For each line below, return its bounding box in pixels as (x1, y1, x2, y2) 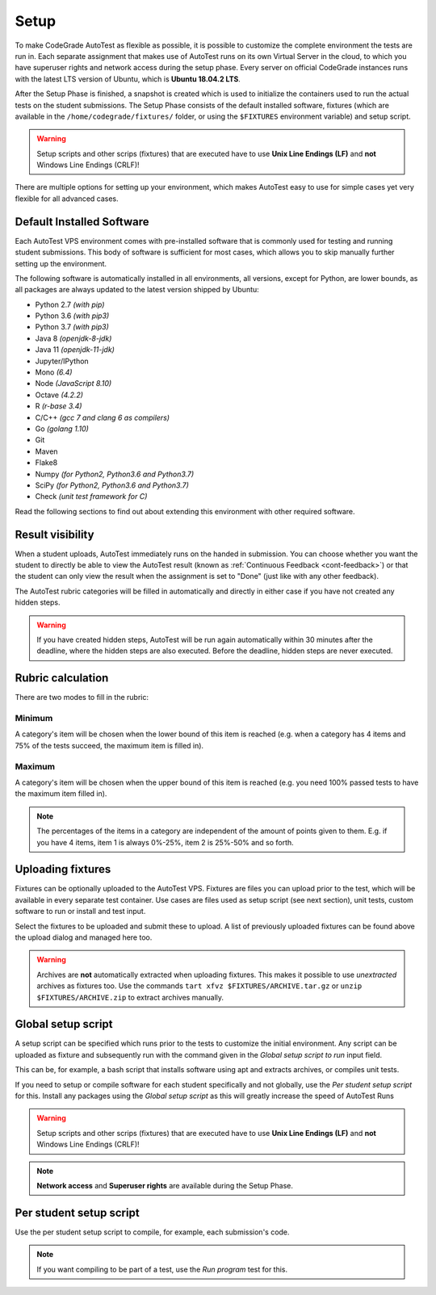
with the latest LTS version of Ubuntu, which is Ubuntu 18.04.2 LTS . (15, 73, 241, 84)
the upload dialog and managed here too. (15, 932, 153, 942)
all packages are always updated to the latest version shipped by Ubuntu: (15, 285, 260, 295)
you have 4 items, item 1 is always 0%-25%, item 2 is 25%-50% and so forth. (36, 837, 294, 847)
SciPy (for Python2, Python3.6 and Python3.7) (35, 480, 190, 490)
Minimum (15, 713, 53, 724)
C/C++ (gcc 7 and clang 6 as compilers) (35, 413, 170, 422)
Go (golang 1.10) (35, 424, 89, 434)
